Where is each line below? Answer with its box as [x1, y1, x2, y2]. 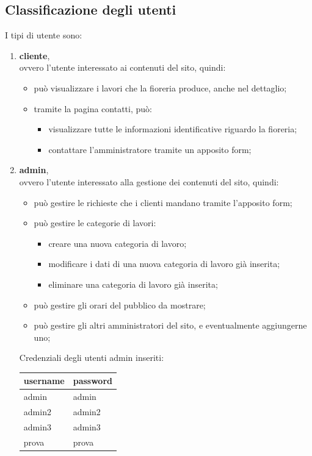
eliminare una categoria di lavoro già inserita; [48, 277, 218, 290]
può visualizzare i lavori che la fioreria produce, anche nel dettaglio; [34, 81, 287, 94]
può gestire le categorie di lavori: [34, 216, 156, 229]
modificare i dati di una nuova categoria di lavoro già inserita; [48, 257, 280, 270]
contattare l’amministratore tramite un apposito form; [48, 143, 252, 155]
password [73, 374, 112, 387]
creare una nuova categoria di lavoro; [48, 237, 187, 249]
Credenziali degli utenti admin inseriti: [19, 351, 164, 364]
